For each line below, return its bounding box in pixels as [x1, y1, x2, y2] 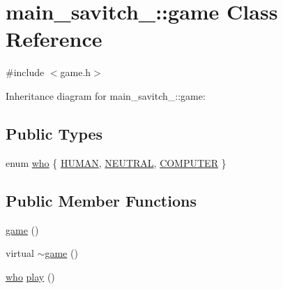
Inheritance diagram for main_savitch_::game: [6, 88, 206, 103]
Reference [6, 24, 102, 53]
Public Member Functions [6, 189, 197, 211]
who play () [6, 269, 55, 283]
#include [6, 65, 45, 80]
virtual [6, 246, 34, 260]
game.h [60, 65, 91, 80]
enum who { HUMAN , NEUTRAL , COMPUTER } [6, 155, 227, 170]
